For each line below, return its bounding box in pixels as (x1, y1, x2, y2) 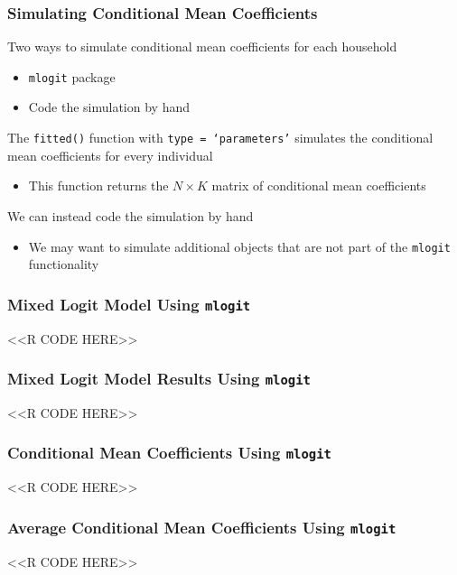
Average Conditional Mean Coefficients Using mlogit (7, 515, 396, 538)
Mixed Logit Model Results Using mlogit (7, 367, 311, 390)
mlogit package (28, 67, 116, 86)
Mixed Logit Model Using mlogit (7, 292, 251, 315)
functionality (28, 255, 99, 274)
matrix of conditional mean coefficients (211, 176, 426, 195)
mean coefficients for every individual (7, 145, 213, 164)
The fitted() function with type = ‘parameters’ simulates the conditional (7, 128, 434, 147)
